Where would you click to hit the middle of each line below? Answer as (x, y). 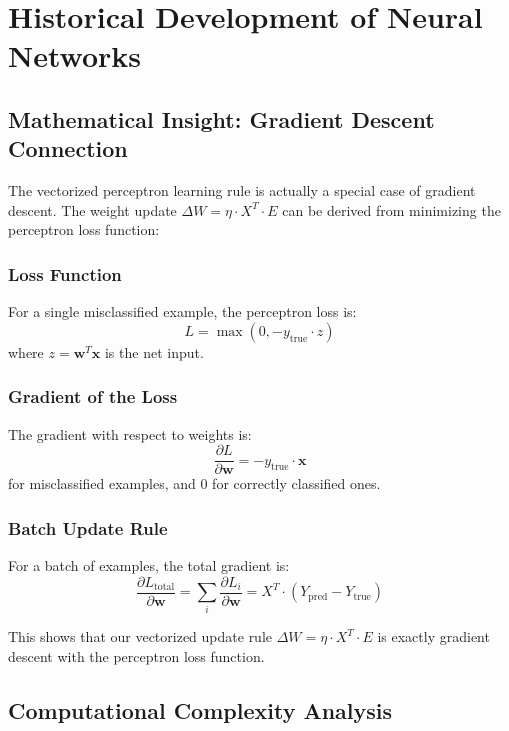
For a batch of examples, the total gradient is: (149, 565)
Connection (68, 148)
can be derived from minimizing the (391, 209)
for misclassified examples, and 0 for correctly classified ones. (194, 483)
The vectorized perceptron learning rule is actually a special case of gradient (242, 190)
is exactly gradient (433, 636)
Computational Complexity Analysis (200, 710)
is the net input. (154, 351)
